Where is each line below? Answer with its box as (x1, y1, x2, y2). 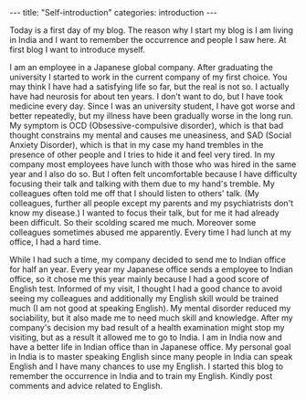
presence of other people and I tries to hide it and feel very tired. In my (9, 149, 276, 160)
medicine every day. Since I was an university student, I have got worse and (9, 100, 295, 111)
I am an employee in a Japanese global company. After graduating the (9, 62, 274, 72)
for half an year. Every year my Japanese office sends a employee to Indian (9, 264, 294, 275)
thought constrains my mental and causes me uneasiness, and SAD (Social (9, 130, 292, 141)
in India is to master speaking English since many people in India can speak (9, 352, 293, 362)
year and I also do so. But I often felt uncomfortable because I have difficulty (9, 169, 298, 179)
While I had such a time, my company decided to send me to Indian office (9, 254, 286, 265)
